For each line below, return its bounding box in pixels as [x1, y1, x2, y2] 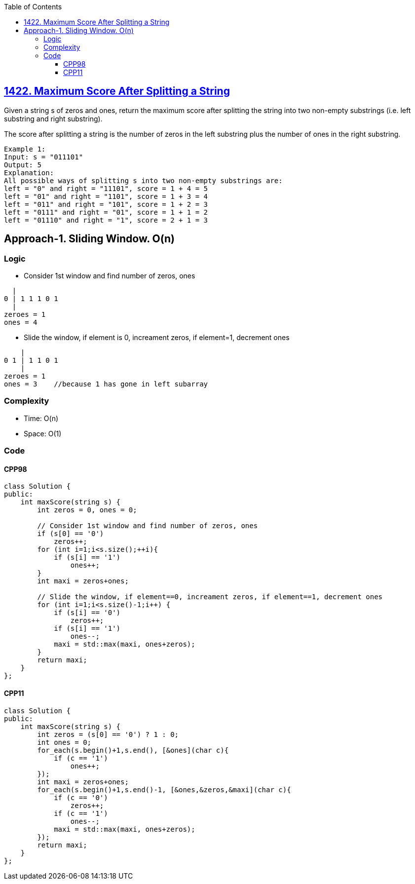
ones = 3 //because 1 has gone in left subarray [4, 380, 208, 388]
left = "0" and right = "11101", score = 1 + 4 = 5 [4, 184, 208, 192]
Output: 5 [4, 160, 41, 169]
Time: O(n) [24, 414, 59, 423]
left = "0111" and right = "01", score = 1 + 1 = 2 [4, 208, 208, 216]
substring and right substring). [4, 114, 103, 123]
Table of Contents [4, 2, 62, 11]
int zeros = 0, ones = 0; [37, 506, 137, 514]
